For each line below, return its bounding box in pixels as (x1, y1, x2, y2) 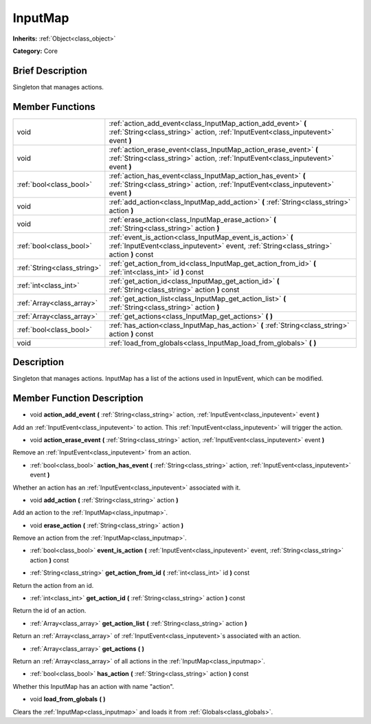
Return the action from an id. (12, 581, 94, 589)
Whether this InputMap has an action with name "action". (12, 682, 175, 690)
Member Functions (12, 100, 95, 113)
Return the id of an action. (12, 606, 87, 615)
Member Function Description (12, 393, 144, 404)
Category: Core (12, 47, 58, 55)
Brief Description (12, 65, 87, 76)
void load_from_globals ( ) (30, 695, 106, 703)
